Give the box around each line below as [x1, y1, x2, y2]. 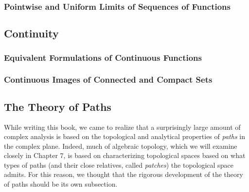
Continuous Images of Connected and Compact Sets [4, 73, 213, 86]
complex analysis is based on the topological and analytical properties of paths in [4, 131, 245, 141]
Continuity [4, 26, 59, 41]
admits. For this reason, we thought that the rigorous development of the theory [4, 169, 243, 179]
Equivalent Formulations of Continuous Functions [4, 51, 202, 63]
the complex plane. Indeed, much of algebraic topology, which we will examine [4, 140, 237, 151]
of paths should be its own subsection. [4, 179, 118, 189]
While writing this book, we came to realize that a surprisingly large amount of [4, 122, 241, 132]
